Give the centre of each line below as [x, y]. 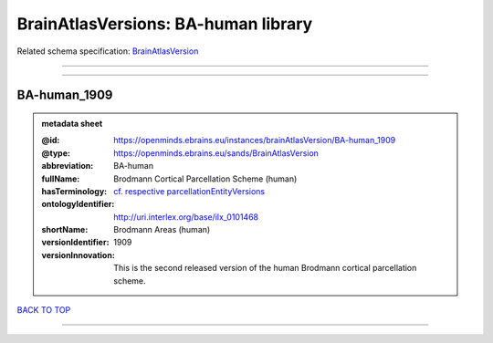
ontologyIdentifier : [78, 204]
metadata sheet [72, 123]
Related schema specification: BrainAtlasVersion [108, 51]
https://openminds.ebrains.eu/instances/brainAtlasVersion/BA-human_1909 [255, 140]
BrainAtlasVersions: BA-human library [165, 24]
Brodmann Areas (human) [162, 230]
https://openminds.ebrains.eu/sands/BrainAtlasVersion [216, 153]
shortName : [65, 230]
